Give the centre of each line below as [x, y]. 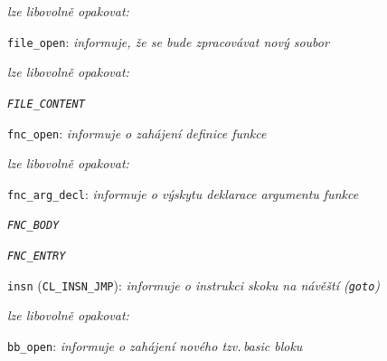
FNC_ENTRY [37, 256]
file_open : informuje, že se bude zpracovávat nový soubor [168, 41]
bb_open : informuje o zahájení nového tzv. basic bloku [155, 345]
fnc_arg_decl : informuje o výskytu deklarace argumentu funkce [183, 193]
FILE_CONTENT [46, 104]
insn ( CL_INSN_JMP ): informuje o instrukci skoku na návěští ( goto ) [194, 285]
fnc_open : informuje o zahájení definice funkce [137, 133]
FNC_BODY [33, 226]
